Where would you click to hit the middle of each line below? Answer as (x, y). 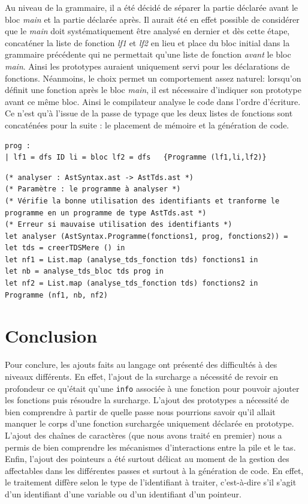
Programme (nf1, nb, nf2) (56, 295)
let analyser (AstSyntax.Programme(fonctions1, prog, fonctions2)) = (147, 236)
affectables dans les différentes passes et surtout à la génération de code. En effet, (154, 470)
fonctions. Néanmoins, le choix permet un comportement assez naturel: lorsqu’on (153, 78)
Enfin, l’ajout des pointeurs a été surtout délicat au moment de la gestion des (147, 459)
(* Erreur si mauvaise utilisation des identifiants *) (119, 225)
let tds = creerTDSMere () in (65, 248)
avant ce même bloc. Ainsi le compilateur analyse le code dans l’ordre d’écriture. (153, 101)
